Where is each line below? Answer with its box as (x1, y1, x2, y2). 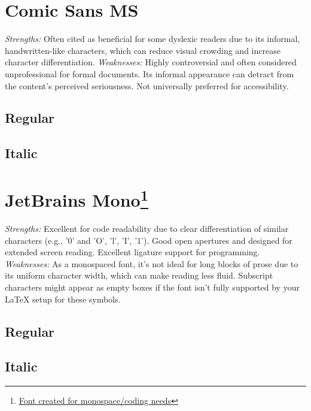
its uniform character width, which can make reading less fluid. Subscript (5, 269, 273, 282)
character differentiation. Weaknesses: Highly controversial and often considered (5, 56, 297, 68)
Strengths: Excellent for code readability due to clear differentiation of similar (5, 222, 289, 235)
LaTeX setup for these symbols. (5, 292, 121, 305)
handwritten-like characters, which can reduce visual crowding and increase (5, 44, 280, 56)
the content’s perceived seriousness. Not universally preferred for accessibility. (5, 79, 289, 92)
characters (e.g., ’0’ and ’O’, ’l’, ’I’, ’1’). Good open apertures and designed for (5, 234, 292, 246)
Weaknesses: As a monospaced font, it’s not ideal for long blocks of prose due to (5, 257, 298, 270)
